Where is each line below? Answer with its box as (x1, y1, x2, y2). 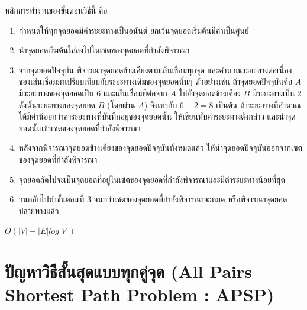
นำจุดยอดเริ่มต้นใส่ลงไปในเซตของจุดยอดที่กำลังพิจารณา (18, 44, 190, 56)
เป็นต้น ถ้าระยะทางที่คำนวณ (216, 98, 302, 111)
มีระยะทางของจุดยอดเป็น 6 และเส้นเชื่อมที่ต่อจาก (18, 86, 167, 99)
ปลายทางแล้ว (18, 204, 59, 217)
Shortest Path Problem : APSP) (5, 282, 274, 306)
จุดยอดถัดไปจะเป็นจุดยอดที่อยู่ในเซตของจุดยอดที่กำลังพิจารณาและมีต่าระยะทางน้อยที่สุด (18, 173, 285, 185)
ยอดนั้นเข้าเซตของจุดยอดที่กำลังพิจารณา (18, 121, 141, 134)
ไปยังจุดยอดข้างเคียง (179, 86, 241, 99)
